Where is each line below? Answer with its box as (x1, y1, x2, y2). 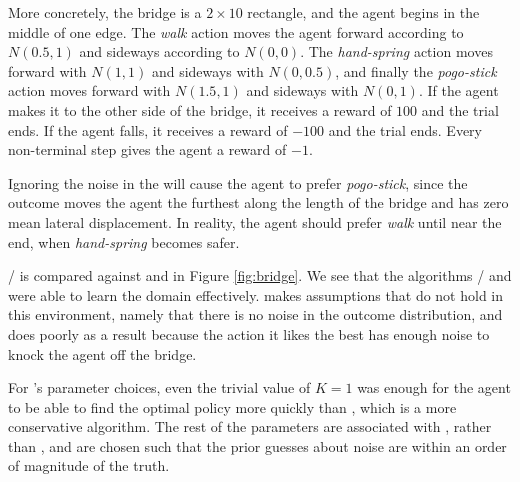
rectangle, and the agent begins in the (247, 2, 480, 22)
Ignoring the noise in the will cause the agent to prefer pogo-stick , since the (8, 172, 468, 193)
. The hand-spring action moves (300, 41, 493, 62)
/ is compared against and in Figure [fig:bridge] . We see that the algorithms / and (8, 265, 512, 286)
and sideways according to (79, 41, 240, 62)
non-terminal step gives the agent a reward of (8, 139, 287, 160)
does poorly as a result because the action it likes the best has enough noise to (8, 323, 490, 344)
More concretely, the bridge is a (8, 2, 202, 22)
